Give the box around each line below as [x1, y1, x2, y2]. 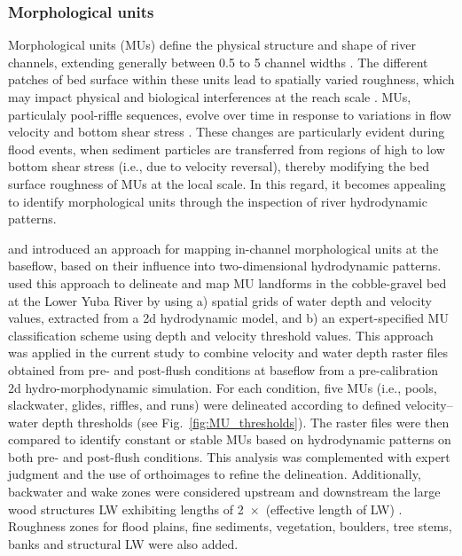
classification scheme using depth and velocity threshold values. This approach [8, 325, 434, 344]
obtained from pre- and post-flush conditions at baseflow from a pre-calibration [8, 360, 439, 379]
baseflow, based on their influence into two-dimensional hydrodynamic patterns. [8, 256, 442, 275]
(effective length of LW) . [265, 499, 403, 518]
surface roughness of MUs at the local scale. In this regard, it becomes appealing [8, 174, 446, 192]
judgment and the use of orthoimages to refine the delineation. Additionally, [8, 465, 421, 483]
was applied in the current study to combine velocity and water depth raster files [8, 343, 448, 362]
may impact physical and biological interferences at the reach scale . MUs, [8, 88, 411, 106]
